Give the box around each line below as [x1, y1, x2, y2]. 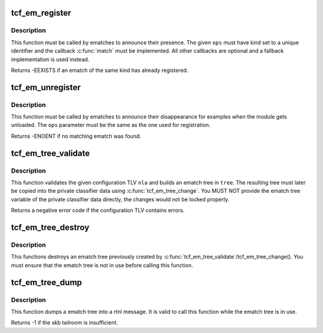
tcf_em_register [11, 8, 72, 18]
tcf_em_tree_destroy [11, 222, 90, 233]
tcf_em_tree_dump [11, 277, 83, 287]
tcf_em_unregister [11, 82, 81, 92]
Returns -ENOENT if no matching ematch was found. [11, 132, 142, 140]
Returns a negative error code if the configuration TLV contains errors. [11, 207, 185, 214]
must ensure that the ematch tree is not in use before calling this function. [11, 261, 193, 269]
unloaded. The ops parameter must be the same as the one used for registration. [11, 122, 211, 129]
